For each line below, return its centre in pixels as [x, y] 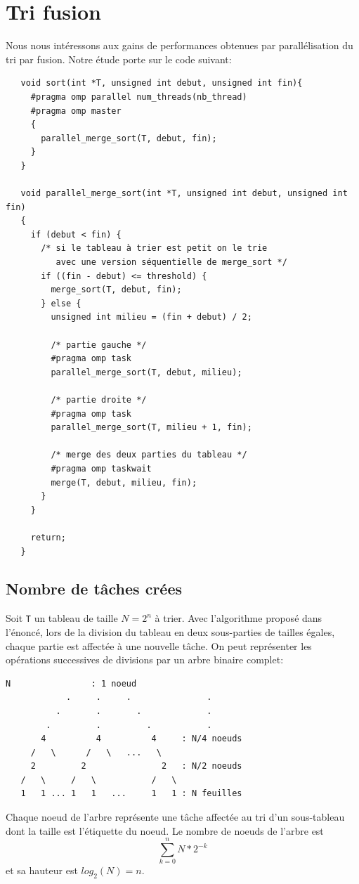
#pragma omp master [76, 111]
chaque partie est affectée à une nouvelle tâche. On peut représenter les [159, 645]
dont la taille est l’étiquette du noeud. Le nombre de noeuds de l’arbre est [165, 830]
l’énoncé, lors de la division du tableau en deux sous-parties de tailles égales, [170, 631]
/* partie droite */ [99, 399]
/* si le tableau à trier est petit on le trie [154, 248]
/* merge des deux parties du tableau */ [149, 455]
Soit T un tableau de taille [62, 618]
